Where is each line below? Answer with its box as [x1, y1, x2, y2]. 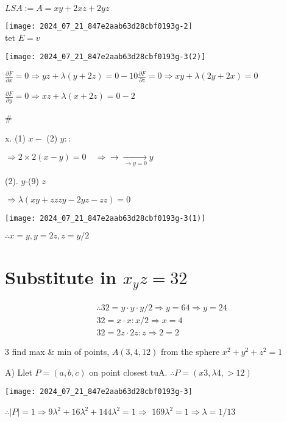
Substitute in [5, 264, 117, 289]
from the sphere [160, 345, 220, 358]
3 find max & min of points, [5, 345, 110, 358]
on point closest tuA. [89, 365, 168, 378]
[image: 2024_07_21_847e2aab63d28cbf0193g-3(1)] [5, 213, 206, 223]
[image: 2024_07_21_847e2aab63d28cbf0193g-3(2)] [5, 52, 206, 62]
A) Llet [5, 365, 32, 378]
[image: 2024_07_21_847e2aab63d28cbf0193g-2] [5, 22, 193, 30]
